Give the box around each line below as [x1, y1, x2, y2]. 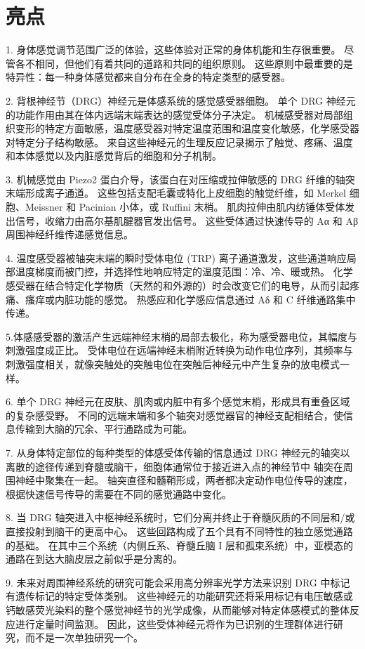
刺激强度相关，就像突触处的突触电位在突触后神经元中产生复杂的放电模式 [6, 357, 340, 371]
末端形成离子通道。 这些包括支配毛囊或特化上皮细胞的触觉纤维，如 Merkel [6, 185, 346, 200]
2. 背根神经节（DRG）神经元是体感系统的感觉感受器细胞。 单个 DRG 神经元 [6, 93, 356, 107]
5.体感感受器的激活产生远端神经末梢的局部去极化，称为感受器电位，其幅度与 [6, 329, 357, 343]
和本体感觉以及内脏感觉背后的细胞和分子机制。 [6, 148, 222, 163]
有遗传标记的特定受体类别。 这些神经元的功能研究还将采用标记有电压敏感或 [6, 589, 353, 603]
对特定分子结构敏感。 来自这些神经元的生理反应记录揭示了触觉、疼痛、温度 [6, 134, 353, 149]
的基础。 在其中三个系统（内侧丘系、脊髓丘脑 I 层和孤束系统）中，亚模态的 [6, 537, 354, 552]
